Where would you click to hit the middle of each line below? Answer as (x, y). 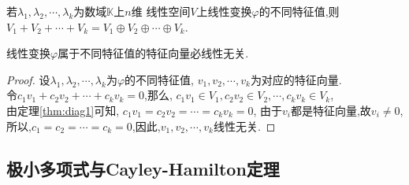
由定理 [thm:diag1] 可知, (63, 110)
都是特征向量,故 (331, 110)
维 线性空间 (161, 11)
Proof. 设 (28, 79)
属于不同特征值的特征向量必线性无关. (153, 53)
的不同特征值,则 (299, 11)
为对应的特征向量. (296, 79)
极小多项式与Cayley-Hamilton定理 (143, 168)
